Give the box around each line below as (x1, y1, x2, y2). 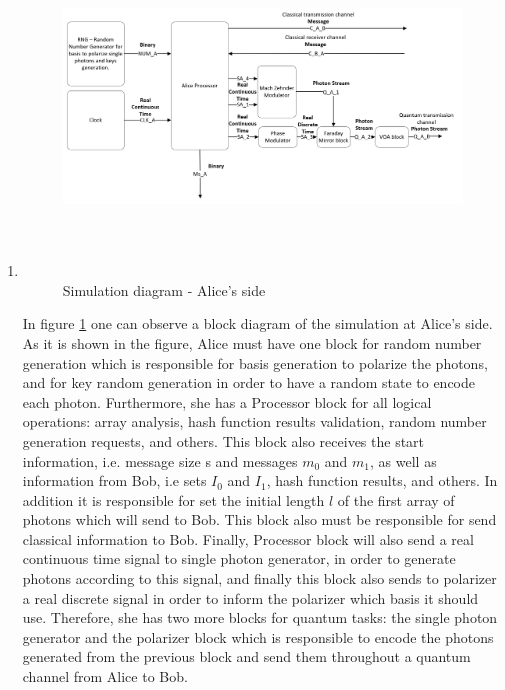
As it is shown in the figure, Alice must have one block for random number (22, 332, 482, 353)
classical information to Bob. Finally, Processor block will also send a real (22, 528, 474, 549)
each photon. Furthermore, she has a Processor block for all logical (22, 391, 432, 412)
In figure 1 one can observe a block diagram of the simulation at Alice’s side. (22, 313, 493, 334)
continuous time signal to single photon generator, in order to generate (22, 548, 456, 569)
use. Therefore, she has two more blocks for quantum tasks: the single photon (22, 607, 498, 628)
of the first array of (337, 489, 455, 510)
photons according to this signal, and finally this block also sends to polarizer (22, 568, 497, 589)
